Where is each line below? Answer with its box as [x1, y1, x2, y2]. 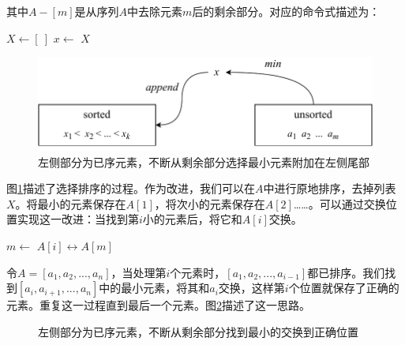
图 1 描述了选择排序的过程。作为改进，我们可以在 [6, 180, 255, 197]
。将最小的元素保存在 [15, 195, 126, 212]
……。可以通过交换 [293, 195, 386, 212]
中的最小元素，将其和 [99, 279, 210, 296]
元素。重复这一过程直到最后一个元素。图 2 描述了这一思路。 [6, 297, 310, 313]
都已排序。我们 [307, 264, 385, 280]
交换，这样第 [218, 279, 285, 296]
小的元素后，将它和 [142, 211, 242, 227]
